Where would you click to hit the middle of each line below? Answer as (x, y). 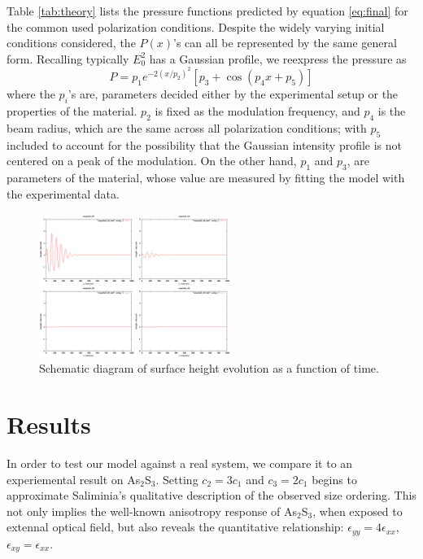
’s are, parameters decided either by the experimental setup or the (233, 94)
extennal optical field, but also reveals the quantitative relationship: (175, 527)
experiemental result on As (74, 479)
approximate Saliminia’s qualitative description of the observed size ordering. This (211, 495)
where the (31, 94)
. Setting (177, 479)
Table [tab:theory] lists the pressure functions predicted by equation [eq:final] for (207, 11)
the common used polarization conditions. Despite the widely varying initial (196, 26)
